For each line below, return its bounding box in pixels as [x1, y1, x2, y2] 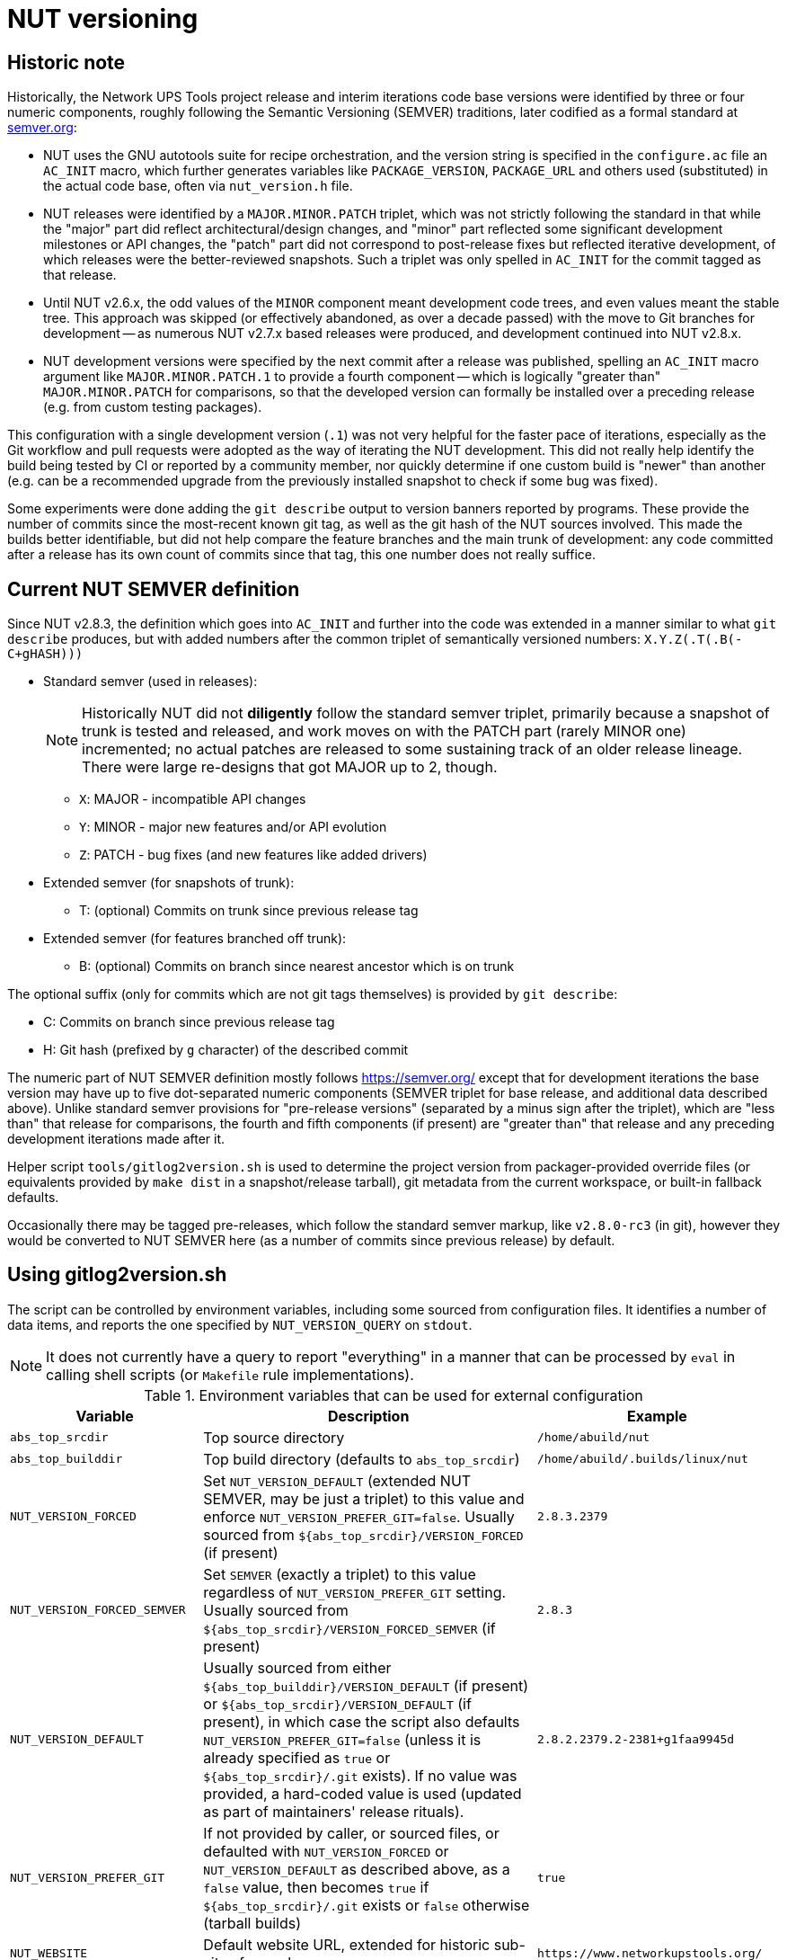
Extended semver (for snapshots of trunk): [43, 875, 295, 891]
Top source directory [203, 1428, 345, 1447]
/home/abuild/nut [536, 1430, 650, 1445]
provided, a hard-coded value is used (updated [203, 1784, 522, 1803]
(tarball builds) [203, 1913, 302, 1932]
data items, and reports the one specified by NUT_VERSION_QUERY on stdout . [7, 1316, 473, 1332]
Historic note [7, 50, 126, 74]
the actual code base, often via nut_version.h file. [43, 178, 353, 194]
